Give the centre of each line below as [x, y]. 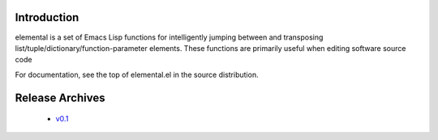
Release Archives [60, 98]
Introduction [47, 17]
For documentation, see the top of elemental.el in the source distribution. [137, 74]
